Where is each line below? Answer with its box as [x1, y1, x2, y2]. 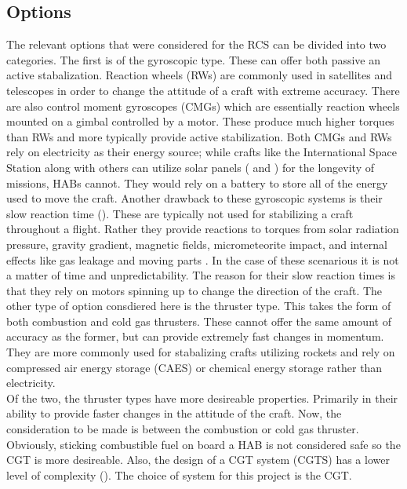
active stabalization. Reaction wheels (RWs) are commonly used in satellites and [6, 67, 393, 83]
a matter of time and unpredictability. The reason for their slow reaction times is [6, 267, 395, 283]
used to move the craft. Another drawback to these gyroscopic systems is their [6, 190, 383, 206]
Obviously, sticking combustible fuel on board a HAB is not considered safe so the [6, 436, 401, 452]
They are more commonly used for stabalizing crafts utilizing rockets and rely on [6, 344, 395, 360]
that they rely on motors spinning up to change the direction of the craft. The [6, 282, 383, 298]
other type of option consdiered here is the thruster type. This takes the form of [6, 297, 391, 314]
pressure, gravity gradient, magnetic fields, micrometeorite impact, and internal [6, 235, 387, 252]
